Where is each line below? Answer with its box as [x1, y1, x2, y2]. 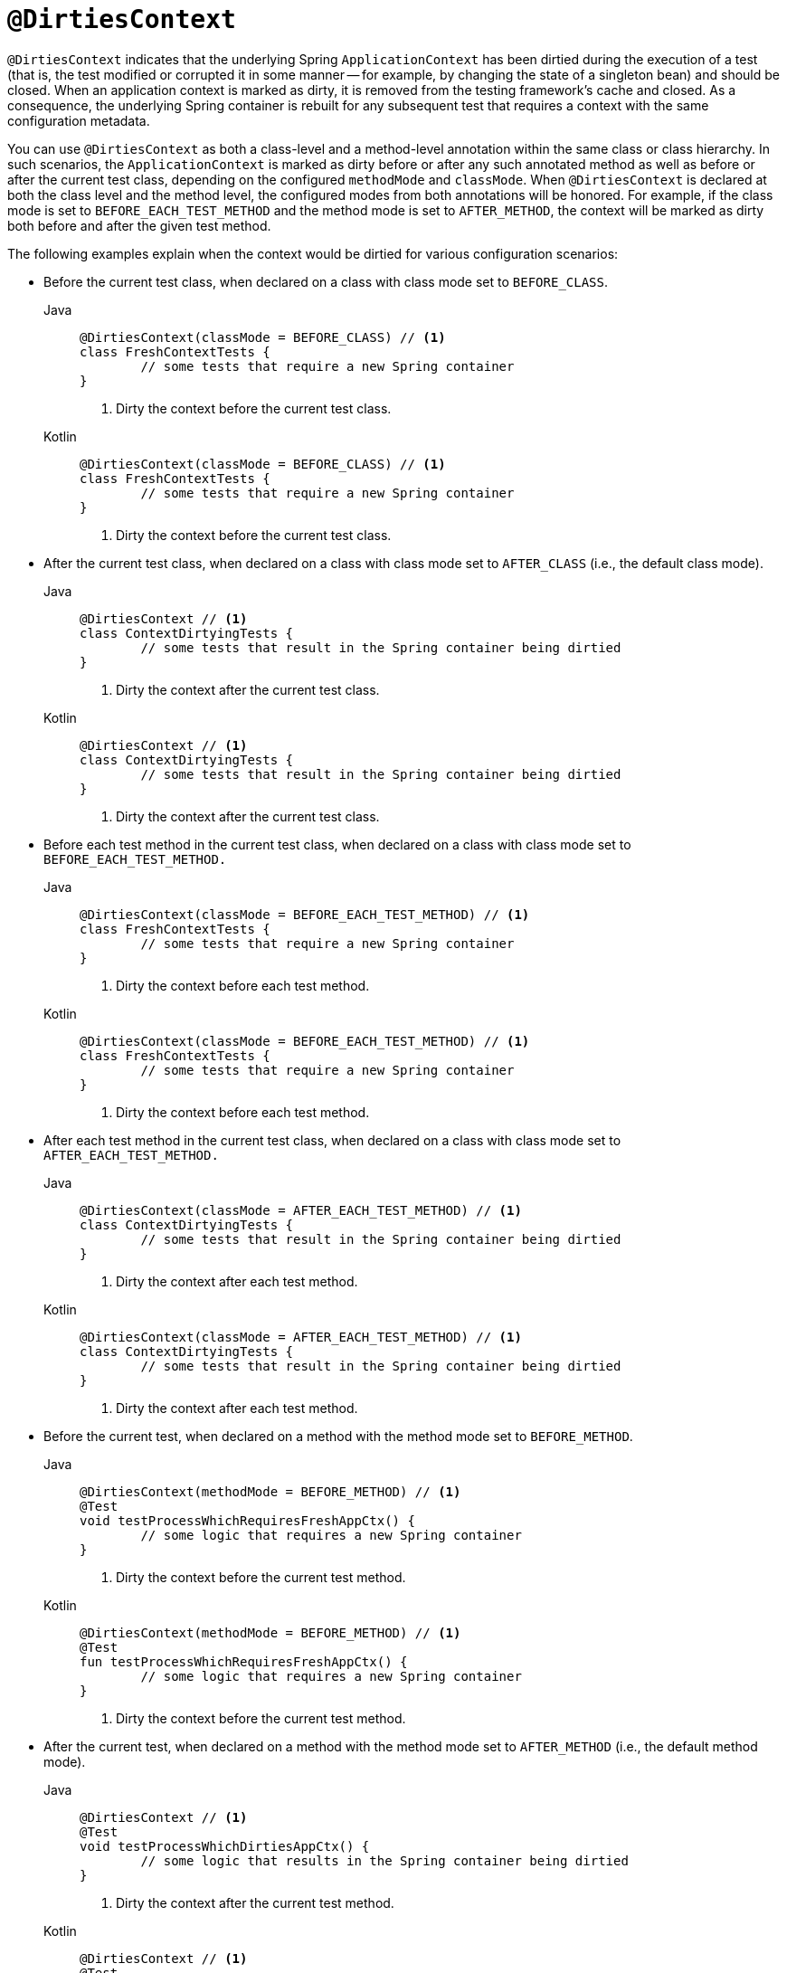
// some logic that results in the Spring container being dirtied [140, 1853, 629, 1868]
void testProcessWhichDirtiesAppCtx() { [80, 1838, 370, 1854]
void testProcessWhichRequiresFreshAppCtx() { [80, 1513, 415, 1528]
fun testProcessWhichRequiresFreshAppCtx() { [80, 1654, 408, 1669]
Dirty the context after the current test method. [116, 1894, 394, 1911]
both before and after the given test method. [7, 217, 271, 233]
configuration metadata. [7, 112, 150, 128]
